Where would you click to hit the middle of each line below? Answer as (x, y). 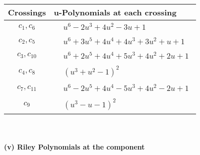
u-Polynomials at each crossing (115, 12)
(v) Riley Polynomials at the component (74, 146)
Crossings (27, 12)
